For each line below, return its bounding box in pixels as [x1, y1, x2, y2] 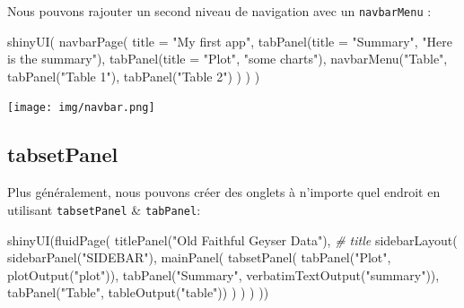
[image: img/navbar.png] [7, 101, 155, 115]
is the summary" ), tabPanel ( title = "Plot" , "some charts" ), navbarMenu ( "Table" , [7, 49, 448, 68]
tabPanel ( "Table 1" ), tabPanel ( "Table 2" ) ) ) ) [7, 66, 260, 85]
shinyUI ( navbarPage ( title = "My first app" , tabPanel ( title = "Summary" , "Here [7, 31, 452, 50]
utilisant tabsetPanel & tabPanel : [7, 200, 201, 218]
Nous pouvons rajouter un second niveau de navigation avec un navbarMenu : [7, 2, 432, 20]
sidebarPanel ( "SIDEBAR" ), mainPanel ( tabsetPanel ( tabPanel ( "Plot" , [7, 248, 391, 267]
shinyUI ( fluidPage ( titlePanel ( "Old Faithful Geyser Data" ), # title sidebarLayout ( [7, 230, 458, 249]
